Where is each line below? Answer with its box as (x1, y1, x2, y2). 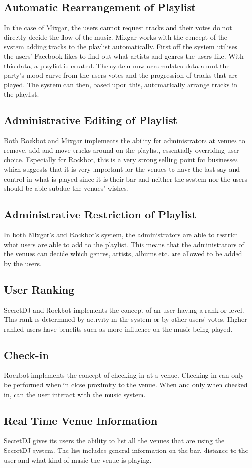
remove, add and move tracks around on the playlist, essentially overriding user (4, 145, 239, 155)
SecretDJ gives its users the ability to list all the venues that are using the (4, 435, 225, 446)
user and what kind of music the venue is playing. (4, 454, 152, 465)
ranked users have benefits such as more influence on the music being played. (4, 323, 233, 334)
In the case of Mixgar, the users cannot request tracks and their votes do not (4, 22, 232, 33)
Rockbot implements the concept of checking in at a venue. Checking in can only (4, 370, 244, 380)
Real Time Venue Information (4, 413, 157, 428)
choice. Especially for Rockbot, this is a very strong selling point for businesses (4, 154, 238, 165)
